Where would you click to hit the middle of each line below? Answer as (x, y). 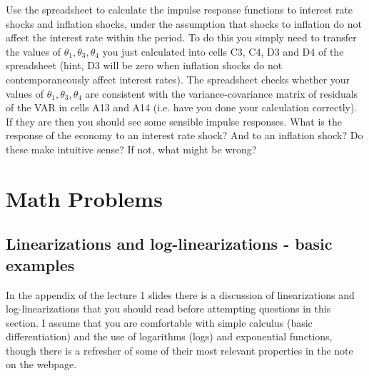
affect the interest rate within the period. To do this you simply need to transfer (181, 37)
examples (40, 264)
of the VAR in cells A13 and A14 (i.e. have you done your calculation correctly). (182, 107)
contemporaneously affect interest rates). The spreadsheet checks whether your (178, 79)
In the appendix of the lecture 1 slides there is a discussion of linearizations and (180, 294)
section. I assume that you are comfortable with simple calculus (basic (159, 322)
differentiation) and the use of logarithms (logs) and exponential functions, (169, 336)
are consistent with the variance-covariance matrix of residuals (222, 93)
